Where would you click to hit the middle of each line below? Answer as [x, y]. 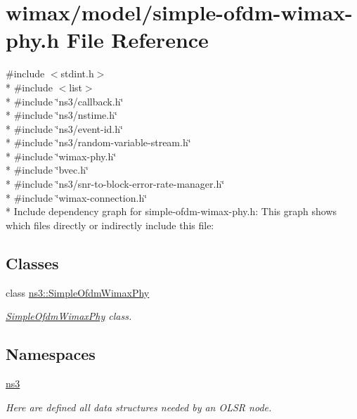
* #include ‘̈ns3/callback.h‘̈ [65, 101]
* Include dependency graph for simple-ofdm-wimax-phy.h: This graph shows [171, 211]
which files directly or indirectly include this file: [110, 225]
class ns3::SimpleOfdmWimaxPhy [78, 292]
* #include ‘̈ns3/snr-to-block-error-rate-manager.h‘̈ [115, 184]
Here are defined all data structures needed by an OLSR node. [139, 407]
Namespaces [51, 354]
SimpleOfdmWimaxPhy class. [69, 316]
